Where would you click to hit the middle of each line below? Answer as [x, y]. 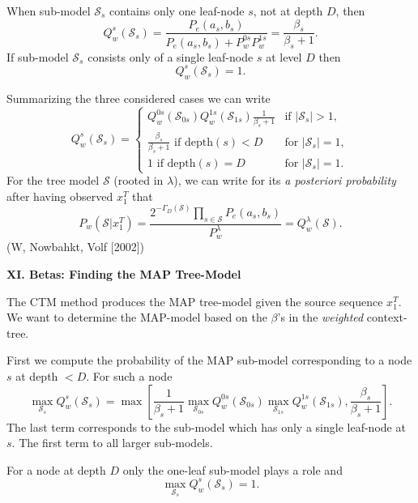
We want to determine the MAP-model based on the [137, 317]
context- [387, 317]
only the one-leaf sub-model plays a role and [232, 469]
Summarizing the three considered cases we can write [139, 98]
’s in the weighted [320, 317]
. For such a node [129, 375]
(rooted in [139, 180]
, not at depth [288, 11]
